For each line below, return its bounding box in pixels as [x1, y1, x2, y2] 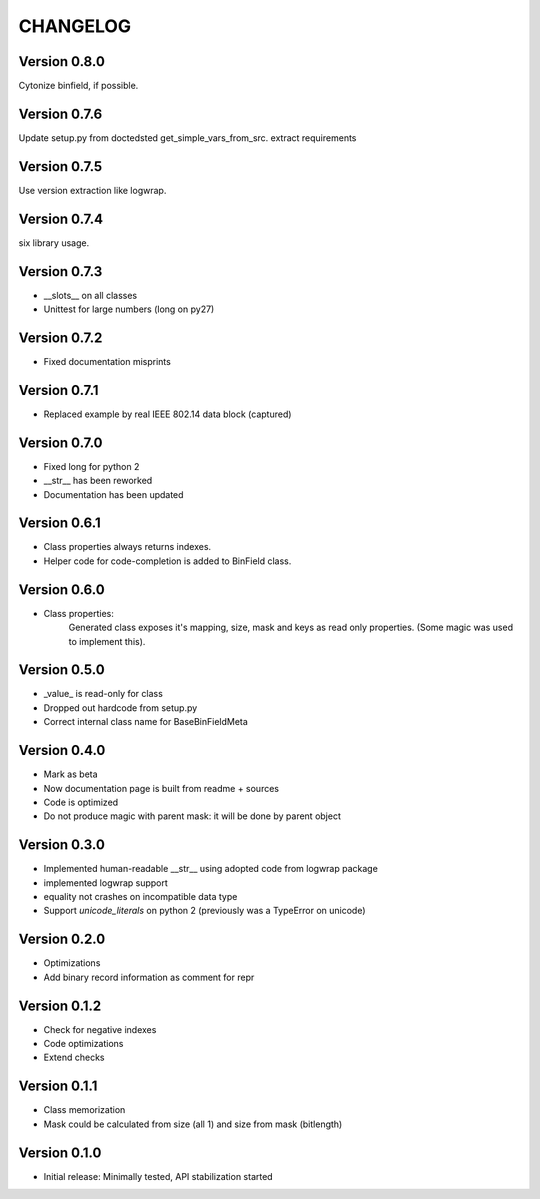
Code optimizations [43, 1038, 124, 1049]
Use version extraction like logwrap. [18, 184, 167, 196]
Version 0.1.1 [18, 1078, 98, 1095]
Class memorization [43, 1104, 126, 1116]
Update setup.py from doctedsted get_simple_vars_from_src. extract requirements [18, 131, 357, 144]
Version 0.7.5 [18, 158, 103, 175]
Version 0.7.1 [18, 381, 99, 399]
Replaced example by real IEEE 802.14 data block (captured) [43, 408, 292, 420]
